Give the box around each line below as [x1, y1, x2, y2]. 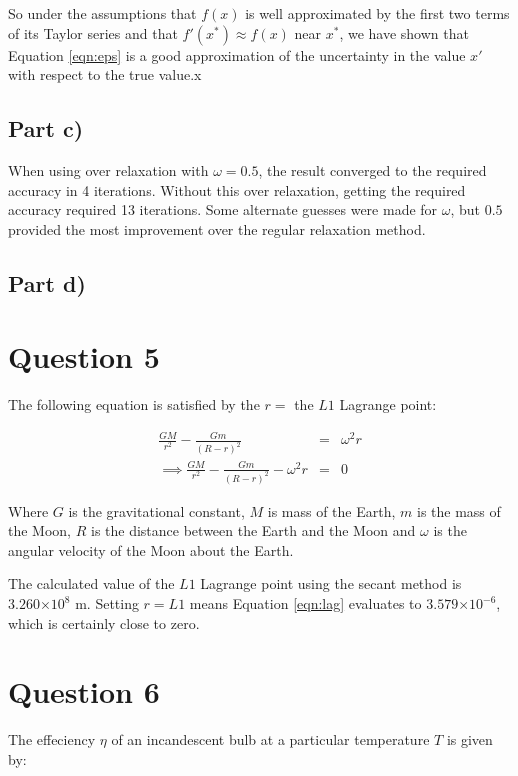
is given [446, 729, 493, 750]
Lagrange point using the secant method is [200, 573, 462, 594]
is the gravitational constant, [68, 500, 245, 521]
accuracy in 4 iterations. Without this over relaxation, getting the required [8, 179, 466, 200]
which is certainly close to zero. [8, 612, 200, 633]
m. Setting [75, 593, 139, 614]
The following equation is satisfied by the [8, 394, 260, 415]
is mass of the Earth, [267, 500, 396, 521]
